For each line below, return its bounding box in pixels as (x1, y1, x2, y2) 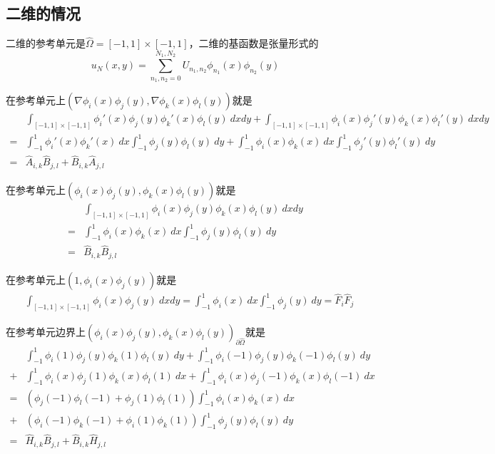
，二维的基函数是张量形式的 (188, 36, 319, 51)
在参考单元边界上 (6, 324, 86, 339)
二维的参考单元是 (6, 36, 86, 51)
